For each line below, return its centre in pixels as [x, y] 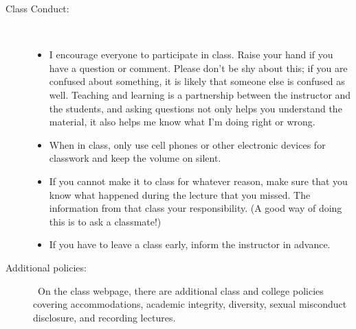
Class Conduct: [37, 8]
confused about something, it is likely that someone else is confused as [197, 81]
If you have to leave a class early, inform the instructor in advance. [190, 244]
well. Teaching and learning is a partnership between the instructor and [200, 94]
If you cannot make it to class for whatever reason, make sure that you [198, 181]
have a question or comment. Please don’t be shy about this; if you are [198, 68]
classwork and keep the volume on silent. [135, 158]
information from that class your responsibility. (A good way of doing [196, 208]
